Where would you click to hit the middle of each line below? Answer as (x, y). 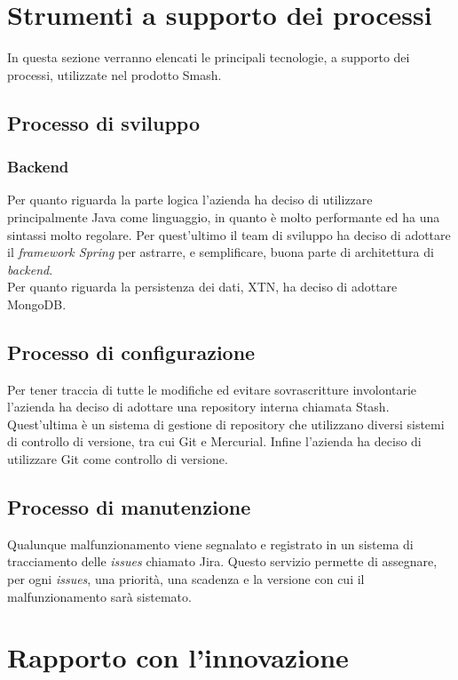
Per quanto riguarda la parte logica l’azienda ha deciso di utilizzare (190, 200)
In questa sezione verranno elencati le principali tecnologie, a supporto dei (209, 57)
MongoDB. (37, 304)
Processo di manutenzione (129, 507)
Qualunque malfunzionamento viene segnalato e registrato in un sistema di (210, 544)
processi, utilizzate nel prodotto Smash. (114, 74)
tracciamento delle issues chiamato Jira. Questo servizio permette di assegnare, (222, 561)
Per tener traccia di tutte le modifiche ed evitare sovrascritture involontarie (212, 389)
